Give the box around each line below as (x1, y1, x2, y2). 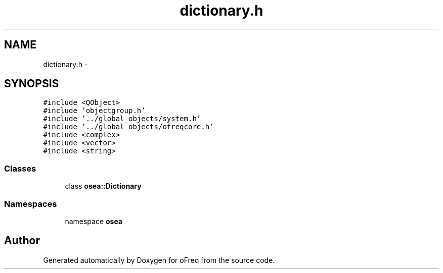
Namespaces (4, 198, 57, 209)
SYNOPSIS (4, 77, 59, 90)
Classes (4, 163, 36, 174)
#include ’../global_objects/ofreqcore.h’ (43, 123, 214, 131)
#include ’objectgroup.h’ (43, 106, 146, 115)
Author (4, 234, 40, 247)
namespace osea (65, 216, 123, 226)
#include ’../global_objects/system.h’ (43, 115, 201, 123)
